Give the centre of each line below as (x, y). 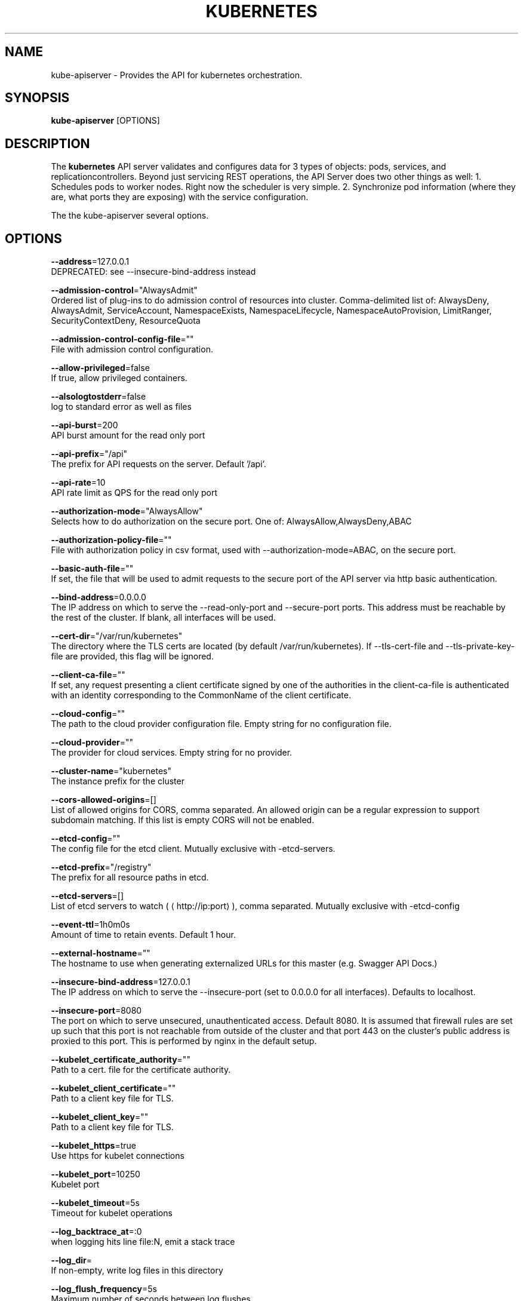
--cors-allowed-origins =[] (104, 800)
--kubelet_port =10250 (96, 1174)
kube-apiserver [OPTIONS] (105, 121)
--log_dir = (71, 1260)
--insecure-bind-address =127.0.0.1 (121, 982)
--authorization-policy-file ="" (111, 540)
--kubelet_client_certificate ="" (113, 1088)
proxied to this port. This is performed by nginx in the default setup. (184, 1041)
